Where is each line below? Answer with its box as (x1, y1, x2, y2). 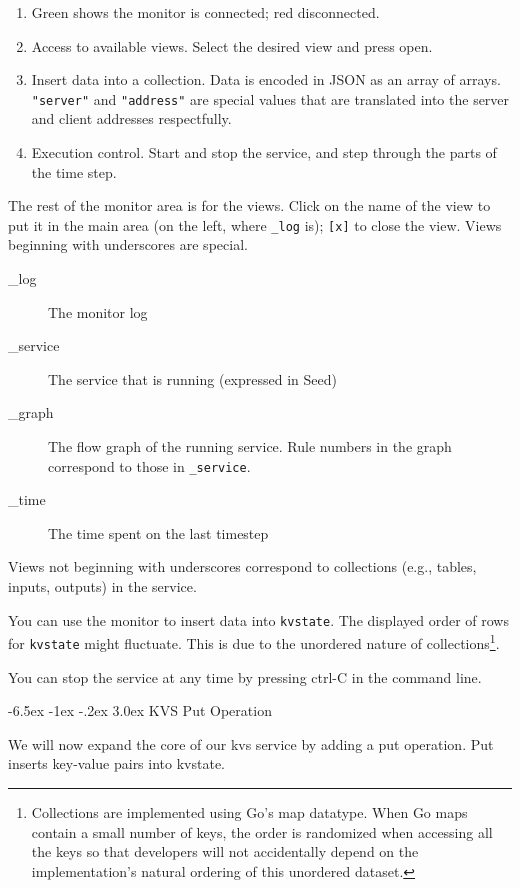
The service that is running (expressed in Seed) (48, 368, 337, 389)
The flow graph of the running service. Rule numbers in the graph (48, 436, 452, 457)
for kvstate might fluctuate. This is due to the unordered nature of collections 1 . (8, 630, 500, 653)
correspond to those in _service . (48, 455, 251, 476)
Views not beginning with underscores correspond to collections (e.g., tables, (8, 556, 477, 577)
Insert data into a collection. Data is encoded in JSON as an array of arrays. (31, 69, 501, 90)
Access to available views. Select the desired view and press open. (31, 35, 433, 56)
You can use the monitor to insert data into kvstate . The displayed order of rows (8, 609, 509, 630)
